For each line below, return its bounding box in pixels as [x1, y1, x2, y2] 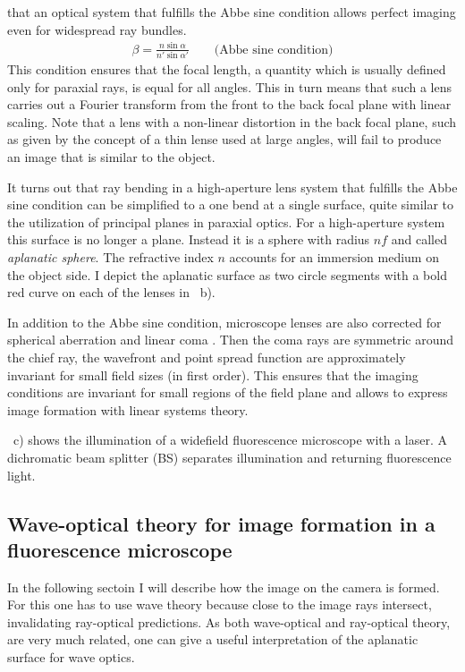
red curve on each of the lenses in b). [7, 283, 216, 302]
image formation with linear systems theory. [7, 400, 249, 419]
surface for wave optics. [7, 648, 135, 667]
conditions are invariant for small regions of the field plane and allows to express [7, 383, 448, 402]
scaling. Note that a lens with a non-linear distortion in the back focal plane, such [7, 112, 457, 131]
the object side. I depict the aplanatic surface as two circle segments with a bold [7, 265, 447, 284]
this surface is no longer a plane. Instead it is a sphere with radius [7, 230, 370, 249]
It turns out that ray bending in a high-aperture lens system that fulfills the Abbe [7, 177, 458, 196]
